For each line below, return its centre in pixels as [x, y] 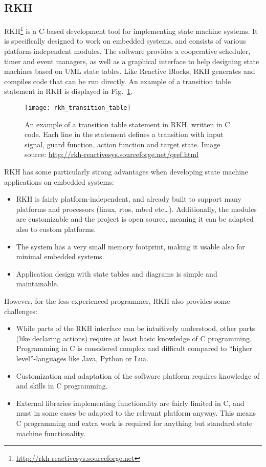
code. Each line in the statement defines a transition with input [124, 134]
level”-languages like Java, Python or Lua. [82, 358]
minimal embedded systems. [60, 256]
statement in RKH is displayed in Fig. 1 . [69, 91]
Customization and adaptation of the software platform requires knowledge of [138, 375]
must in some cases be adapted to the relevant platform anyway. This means [136, 413]
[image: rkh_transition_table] [78, 108]
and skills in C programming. [62, 386]
